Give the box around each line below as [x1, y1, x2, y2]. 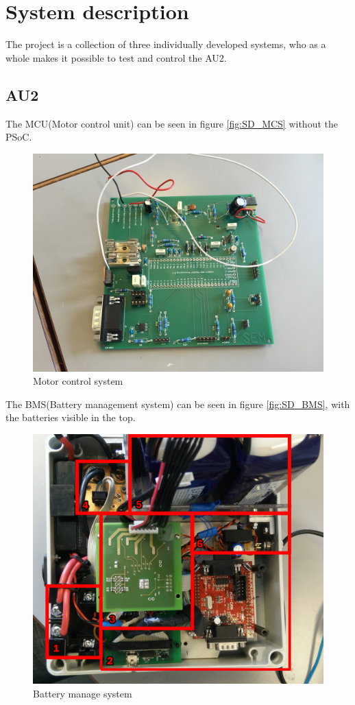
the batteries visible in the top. [5, 410, 136, 425]
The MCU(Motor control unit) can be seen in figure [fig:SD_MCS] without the [5, 116, 338, 130]
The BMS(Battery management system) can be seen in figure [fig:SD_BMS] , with [5, 396, 350, 411]
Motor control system [33, 374, 123, 388]
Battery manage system [33, 686, 132, 701]
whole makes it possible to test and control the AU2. [5, 50, 227, 64]
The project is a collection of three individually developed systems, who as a [5, 37, 326, 51]
